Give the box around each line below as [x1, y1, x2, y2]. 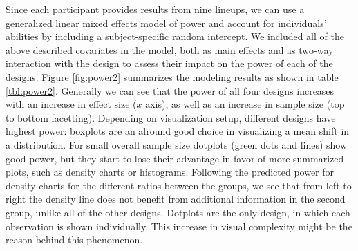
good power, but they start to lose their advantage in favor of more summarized [6, 151, 344, 165]
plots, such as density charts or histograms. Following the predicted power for [6, 165, 335, 179]
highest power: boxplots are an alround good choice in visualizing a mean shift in [6, 124, 350, 138]
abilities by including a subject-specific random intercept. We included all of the [6, 29, 344, 44]
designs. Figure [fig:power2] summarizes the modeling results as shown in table [6, 69, 339, 84]
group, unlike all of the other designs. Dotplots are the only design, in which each [6, 205, 350, 219]
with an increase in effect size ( [6, 97, 137, 111]
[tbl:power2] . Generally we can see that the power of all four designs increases [6, 83, 335, 97]
